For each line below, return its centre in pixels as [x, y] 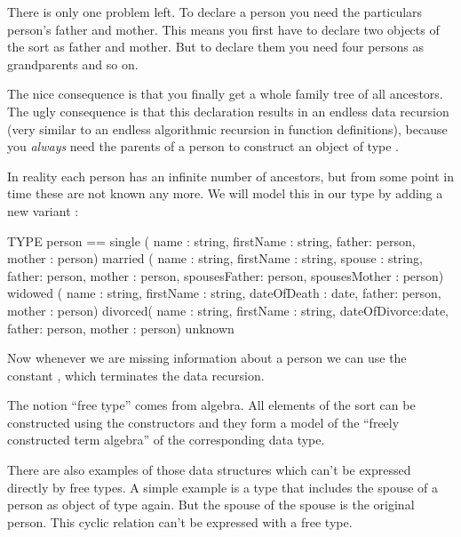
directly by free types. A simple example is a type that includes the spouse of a [223, 487]
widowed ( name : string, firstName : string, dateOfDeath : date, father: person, [224, 293]
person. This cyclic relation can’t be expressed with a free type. [180, 521]
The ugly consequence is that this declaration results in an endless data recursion [228, 111]
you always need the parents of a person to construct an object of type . [203, 146]
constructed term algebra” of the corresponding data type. [166, 440]
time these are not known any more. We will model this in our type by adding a [225, 193]
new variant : [43, 210]
